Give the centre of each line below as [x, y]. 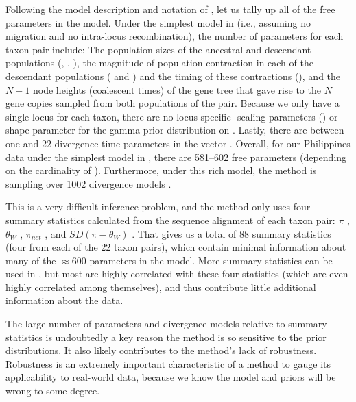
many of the [31, 260]
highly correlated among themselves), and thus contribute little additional [161, 287]
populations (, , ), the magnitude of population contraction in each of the [159, 63]
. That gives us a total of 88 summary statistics [232, 233]
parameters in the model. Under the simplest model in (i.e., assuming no [158, 22]
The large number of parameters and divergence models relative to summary [166, 324]
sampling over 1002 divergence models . [88, 183]
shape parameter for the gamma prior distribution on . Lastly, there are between [175, 130]
